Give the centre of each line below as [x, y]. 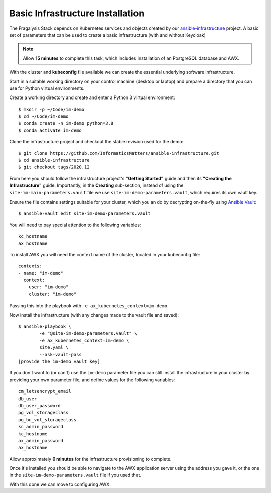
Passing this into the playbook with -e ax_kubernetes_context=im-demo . [89, 306]
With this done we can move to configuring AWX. [60, 484]
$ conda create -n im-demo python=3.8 [66, 123]
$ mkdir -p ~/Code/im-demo [51, 109]
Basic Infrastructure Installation [77, 13]
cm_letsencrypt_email [45, 391]
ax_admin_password [41, 440]
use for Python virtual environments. [47, 88]
